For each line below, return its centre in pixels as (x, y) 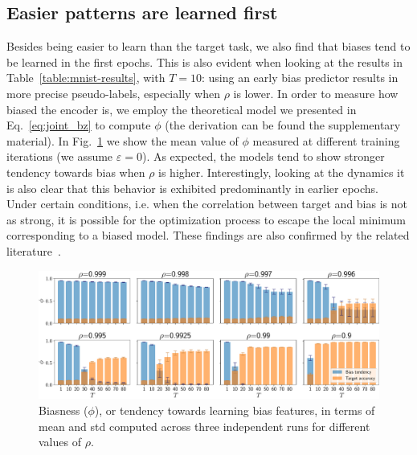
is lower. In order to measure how (316, 93)
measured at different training (326, 140)
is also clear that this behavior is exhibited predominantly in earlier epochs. (192, 188)
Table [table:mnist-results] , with (86, 78)
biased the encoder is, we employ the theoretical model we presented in (182, 109)
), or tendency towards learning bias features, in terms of (235, 410)
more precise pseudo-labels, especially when (113, 93)
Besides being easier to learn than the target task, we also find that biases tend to (208, 46)
